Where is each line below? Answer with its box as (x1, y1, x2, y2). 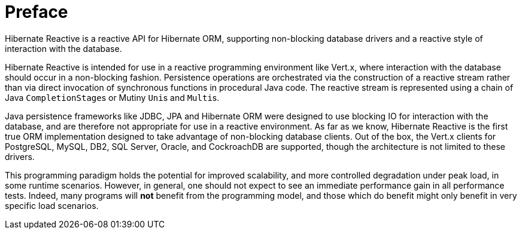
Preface (5, 2, 68, 22)
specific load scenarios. (5, 200, 99, 211)
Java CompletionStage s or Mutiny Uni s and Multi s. (5, 92, 220, 103)
